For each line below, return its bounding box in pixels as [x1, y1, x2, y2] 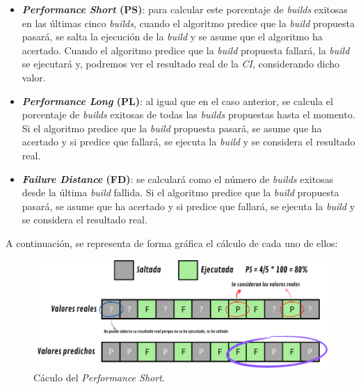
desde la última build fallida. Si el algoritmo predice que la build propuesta [22, 185, 339, 200]
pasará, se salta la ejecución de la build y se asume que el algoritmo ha [22, 29, 323, 44]
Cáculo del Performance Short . [33, 370, 165, 385]
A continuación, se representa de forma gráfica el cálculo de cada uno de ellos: [6, 235, 338, 250]
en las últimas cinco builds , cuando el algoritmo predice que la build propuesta [22, 15, 355, 30]
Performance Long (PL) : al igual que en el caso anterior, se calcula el [22, 93, 333, 108]
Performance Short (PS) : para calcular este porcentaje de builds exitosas [22, 2, 348, 16]
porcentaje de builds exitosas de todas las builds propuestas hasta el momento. [22, 107, 355, 122]
